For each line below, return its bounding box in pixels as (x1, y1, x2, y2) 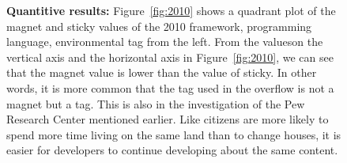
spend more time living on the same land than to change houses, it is (6, 126, 341, 142)
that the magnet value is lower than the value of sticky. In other (6, 64, 317, 81)
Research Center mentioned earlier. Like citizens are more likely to (6, 111, 329, 127)
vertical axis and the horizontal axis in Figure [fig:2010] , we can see (6, 48, 334, 65)
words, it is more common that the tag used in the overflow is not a (6, 79, 334, 96)
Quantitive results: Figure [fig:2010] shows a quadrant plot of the (6, 2, 336, 18)
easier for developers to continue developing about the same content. (6, 142, 338, 158)
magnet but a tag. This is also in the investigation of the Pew (6, 95, 305, 112)
